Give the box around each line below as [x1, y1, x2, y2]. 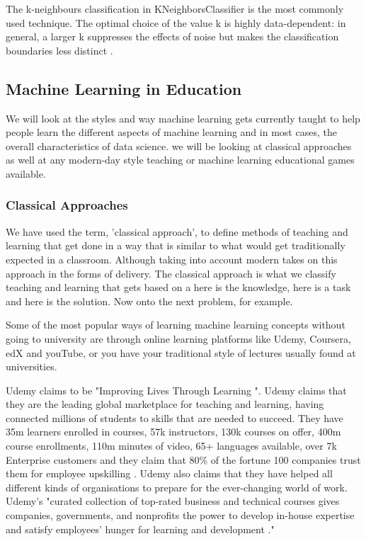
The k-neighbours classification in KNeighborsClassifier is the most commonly [6, 1, 344, 16]
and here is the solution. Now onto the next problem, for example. [6, 293, 293, 308]
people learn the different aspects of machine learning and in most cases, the [6, 125, 337, 139]
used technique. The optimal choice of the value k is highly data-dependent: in [6, 15, 346, 30]
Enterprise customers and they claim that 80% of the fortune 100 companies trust [6, 452, 361, 467]
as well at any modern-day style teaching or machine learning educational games [6, 152, 355, 167]
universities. [6, 359, 57, 374]
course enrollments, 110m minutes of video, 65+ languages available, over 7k [6, 438, 337, 453]
